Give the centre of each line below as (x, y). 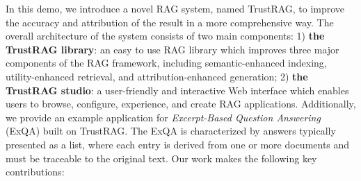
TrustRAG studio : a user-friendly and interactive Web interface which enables (177, 90)
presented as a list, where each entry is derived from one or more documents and (178, 144)
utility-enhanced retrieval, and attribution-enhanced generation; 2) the (157, 76)
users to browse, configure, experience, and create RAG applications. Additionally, (181, 104)
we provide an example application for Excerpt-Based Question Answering (163, 117)
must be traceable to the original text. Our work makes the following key (161, 158)
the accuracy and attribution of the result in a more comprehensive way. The (170, 22)
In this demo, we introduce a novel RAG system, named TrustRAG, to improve (175, 8)
